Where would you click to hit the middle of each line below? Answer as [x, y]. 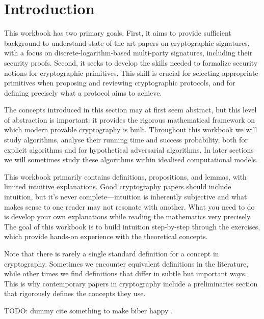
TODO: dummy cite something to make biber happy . [88, 310]
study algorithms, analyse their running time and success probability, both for [126, 140]
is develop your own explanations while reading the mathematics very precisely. [128, 216]
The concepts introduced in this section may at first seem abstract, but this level [130, 110]
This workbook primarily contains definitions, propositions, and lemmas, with [125, 176]
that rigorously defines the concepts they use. [75, 293]
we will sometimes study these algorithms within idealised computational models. [131, 159]
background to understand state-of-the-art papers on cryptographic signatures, [127, 42]
